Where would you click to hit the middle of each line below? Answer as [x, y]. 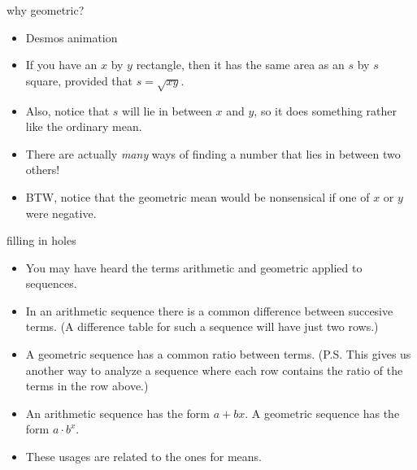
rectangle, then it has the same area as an [240, 65]
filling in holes [41, 240]
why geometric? [46, 10]
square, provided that [79, 80]
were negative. [61, 213]
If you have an [61, 65]
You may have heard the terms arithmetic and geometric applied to [194, 267]
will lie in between [167, 110]
